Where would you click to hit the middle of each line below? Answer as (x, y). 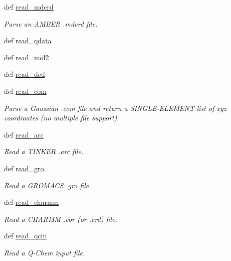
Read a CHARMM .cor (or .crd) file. (61, 219)
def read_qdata (28, 40)
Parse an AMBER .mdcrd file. (51, 23)
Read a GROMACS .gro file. (48, 185)
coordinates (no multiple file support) (61, 118)
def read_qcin (26, 236)
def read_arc (24, 134)
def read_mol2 (27, 57)
